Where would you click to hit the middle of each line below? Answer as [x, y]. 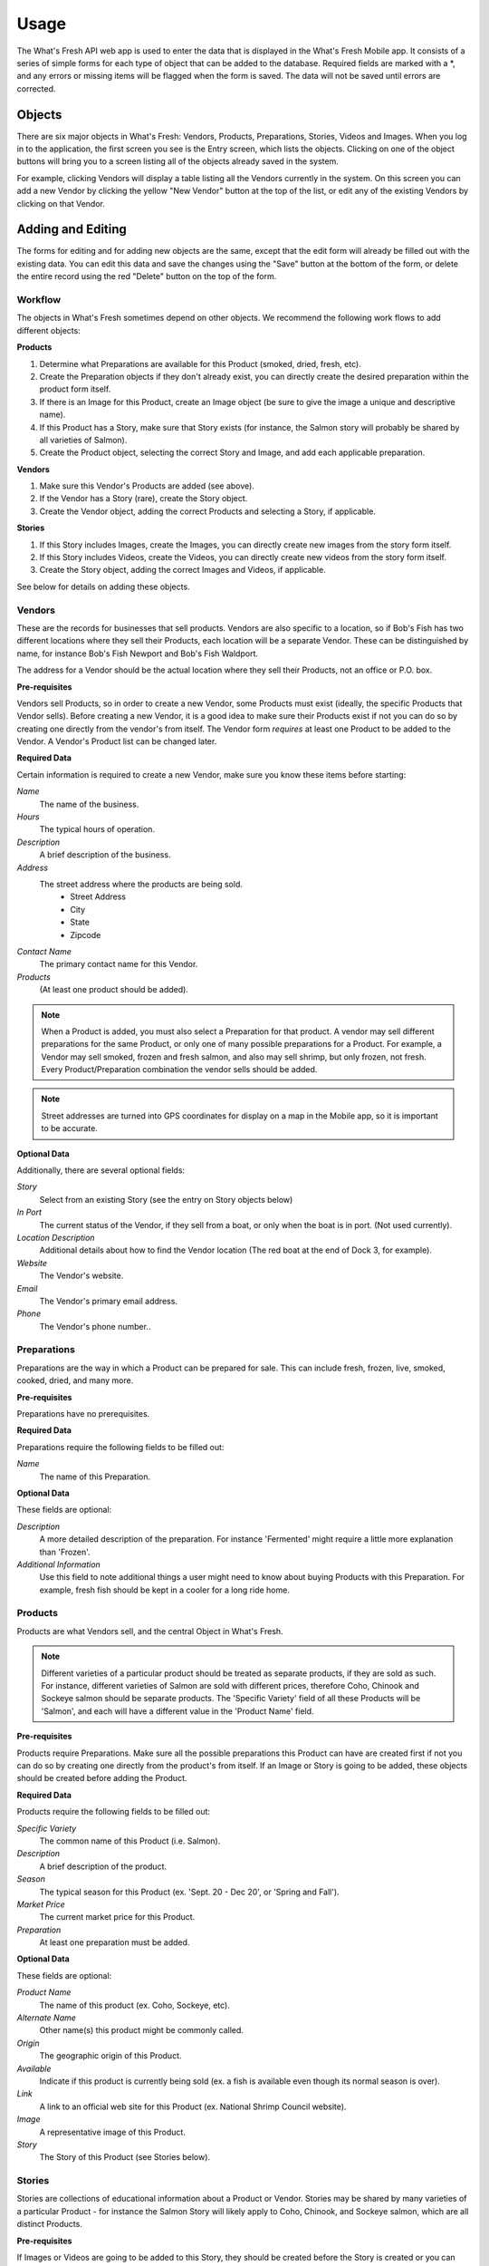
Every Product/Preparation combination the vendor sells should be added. [179, 1070]
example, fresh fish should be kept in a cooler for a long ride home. [164, 1590]
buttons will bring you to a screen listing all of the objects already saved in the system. [177, 161]
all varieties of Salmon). [83, 440]
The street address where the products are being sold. [141, 884]
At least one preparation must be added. [115, 1942]
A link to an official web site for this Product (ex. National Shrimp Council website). [193, 2106]
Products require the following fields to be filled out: [114, 1812]
